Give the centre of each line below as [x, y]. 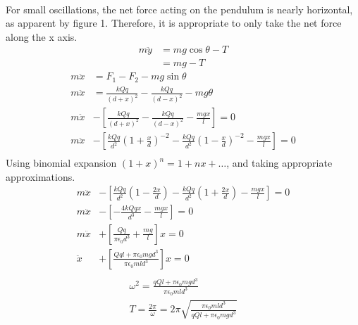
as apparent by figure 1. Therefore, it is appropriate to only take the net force [174, 23]
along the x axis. [42, 36]
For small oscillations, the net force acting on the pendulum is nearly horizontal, [179, 9]
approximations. [41, 176]
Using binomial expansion [61, 163]
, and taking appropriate [279, 163]
